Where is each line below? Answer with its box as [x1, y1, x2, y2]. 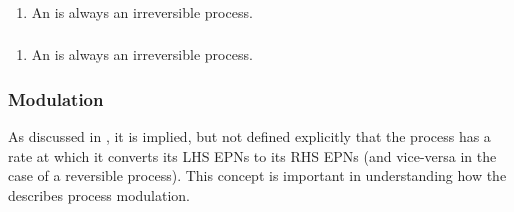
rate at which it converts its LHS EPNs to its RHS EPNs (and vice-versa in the [8, 145, 497, 166]
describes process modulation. [8, 185, 190, 206]
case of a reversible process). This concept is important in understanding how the [8, 165, 507, 186]
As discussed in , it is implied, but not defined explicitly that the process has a [8, 126, 491, 147]
